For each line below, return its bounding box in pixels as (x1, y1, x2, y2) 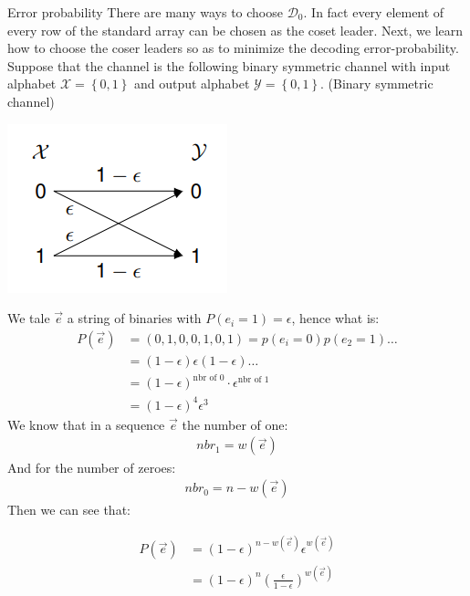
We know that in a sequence (7, 414, 165, 434)
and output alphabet (133, 74, 250, 93)
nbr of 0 (193, 372, 225, 382)
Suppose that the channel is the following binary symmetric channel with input (7, 56, 451, 75)
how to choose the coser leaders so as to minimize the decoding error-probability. (7, 38, 459, 58)
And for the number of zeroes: (7, 457, 176, 476)
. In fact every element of (303, 3, 444, 21)
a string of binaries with (67, 308, 202, 328)
